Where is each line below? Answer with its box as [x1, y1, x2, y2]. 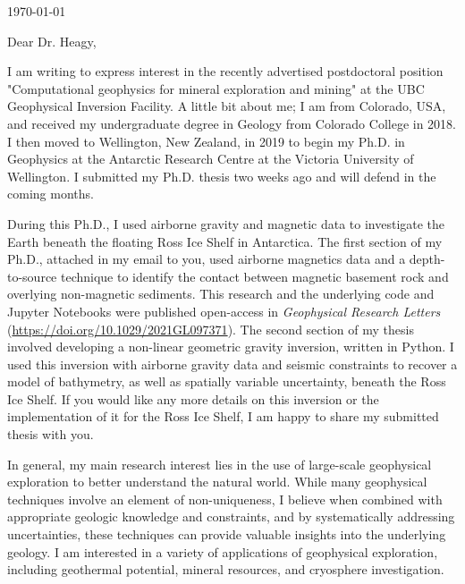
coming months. [7, 184, 94, 203]
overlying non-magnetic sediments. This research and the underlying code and [7, 284, 435, 303]
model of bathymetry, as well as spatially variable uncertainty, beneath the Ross [7, 372, 446, 391]
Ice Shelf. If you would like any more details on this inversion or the [7, 389, 379, 408]
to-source [7, 267, 57, 285]
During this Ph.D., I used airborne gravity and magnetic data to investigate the [7, 214, 445, 233]
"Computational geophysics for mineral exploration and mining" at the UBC [7, 79, 425, 97]
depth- [409, 250, 445, 268]
